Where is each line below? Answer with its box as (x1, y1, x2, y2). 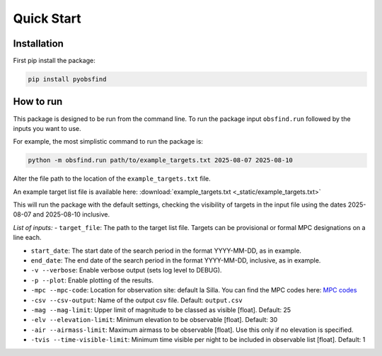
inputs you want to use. (13, 124, 81, 132)
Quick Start (13, 11, 81, 26)
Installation (13, 38, 64, 50)
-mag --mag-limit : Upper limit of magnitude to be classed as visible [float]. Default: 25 (30, 305, 291, 314)
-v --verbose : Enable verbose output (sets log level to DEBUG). (30, 266, 222, 275)
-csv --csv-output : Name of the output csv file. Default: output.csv (30, 296, 243, 304)
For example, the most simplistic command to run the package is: (13, 137, 203, 146)
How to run (13, 96, 63, 108)
